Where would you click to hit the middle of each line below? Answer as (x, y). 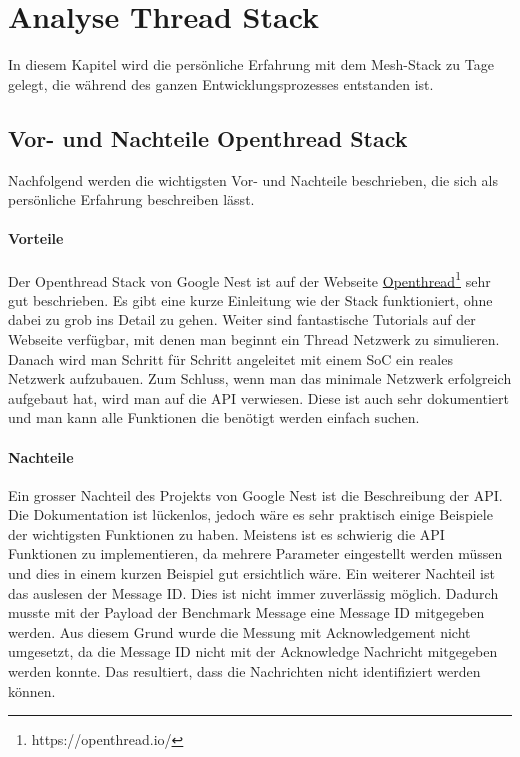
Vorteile (36, 238)
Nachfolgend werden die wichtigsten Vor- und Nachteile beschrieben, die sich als (253, 179)
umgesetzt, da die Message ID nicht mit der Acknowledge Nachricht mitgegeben (253, 651)
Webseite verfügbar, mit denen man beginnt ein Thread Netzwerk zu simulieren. (254, 338)
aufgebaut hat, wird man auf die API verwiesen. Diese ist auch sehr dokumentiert (258, 397)
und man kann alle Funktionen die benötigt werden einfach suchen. (214, 417)
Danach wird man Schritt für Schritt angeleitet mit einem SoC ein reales (230, 358)
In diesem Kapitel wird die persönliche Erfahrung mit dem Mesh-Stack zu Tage (251, 64)
